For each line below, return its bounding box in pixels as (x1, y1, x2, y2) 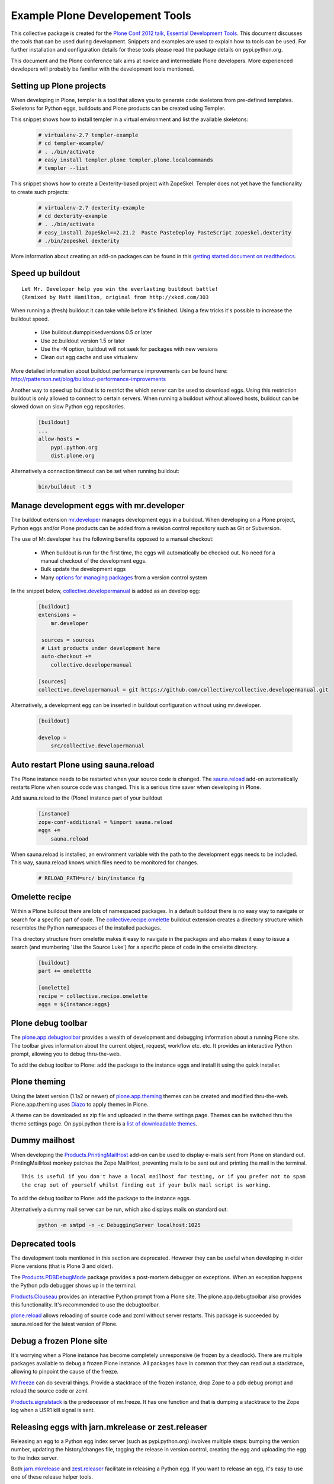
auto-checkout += (41, 653, 92, 660)
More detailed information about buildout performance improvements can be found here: (11, 367, 228, 374)
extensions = (38, 611, 76, 619)
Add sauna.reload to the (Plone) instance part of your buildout (11, 794, 162, 801)
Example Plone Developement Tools (11, 9, 192, 22)
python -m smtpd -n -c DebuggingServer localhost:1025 (38, 1222, 201, 1228)
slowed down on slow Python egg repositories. (11, 403, 126, 410)
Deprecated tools (11, 1238, 76, 1249)
